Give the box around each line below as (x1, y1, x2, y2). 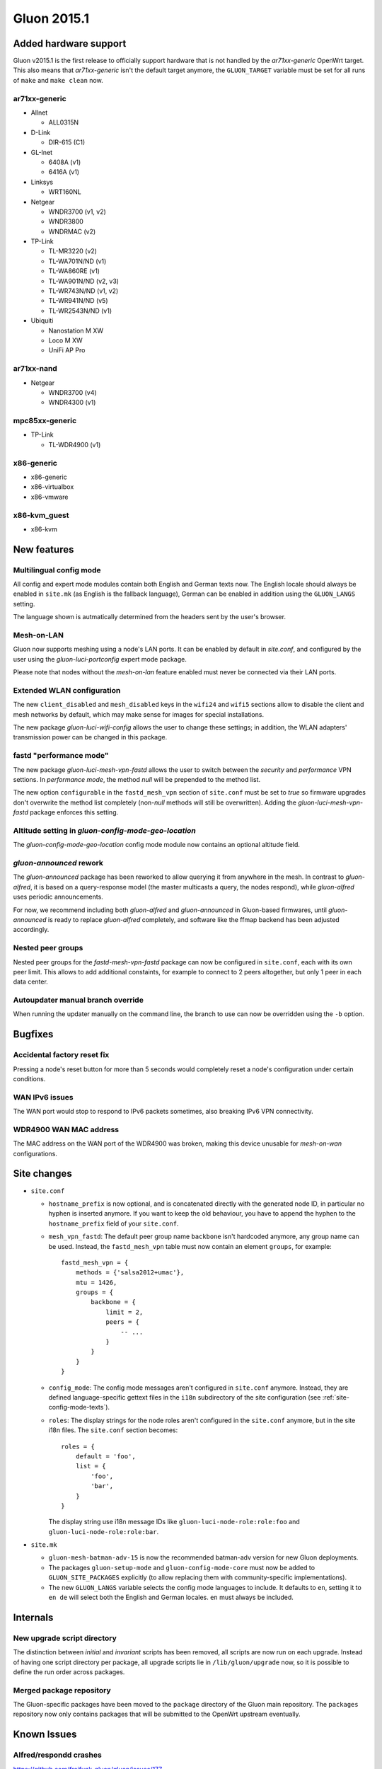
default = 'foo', (75, 1452, 136, 1460)
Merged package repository (13, 1685, 111, 1695)
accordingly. (13, 926, 50, 934)
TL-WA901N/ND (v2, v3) (48, 277, 120, 285)
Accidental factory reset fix (13, 1050, 110, 1060)
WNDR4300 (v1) (48, 398, 96, 407)
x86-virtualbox (30, 483, 74, 491)
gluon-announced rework (13, 858, 104, 868)
